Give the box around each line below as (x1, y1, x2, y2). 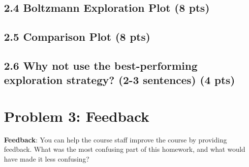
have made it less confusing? (4, 154, 90, 164)
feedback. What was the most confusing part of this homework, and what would (4, 144, 246, 154)
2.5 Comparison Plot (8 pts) (4, 29, 151, 44)
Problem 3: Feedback (4, 106, 150, 126)
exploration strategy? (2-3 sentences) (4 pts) (4, 72, 235, 87)
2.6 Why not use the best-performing (4, 57, 198, 73)
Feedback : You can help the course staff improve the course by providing (4, 134, 227, 144)
